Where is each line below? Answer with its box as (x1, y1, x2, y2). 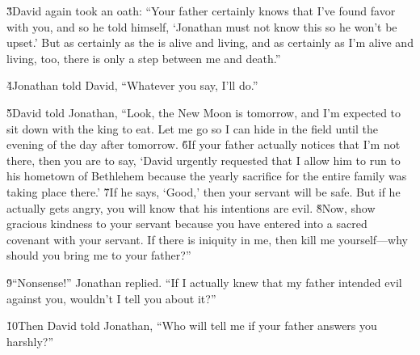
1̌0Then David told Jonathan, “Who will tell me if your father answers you (6, 317, 377, 334)
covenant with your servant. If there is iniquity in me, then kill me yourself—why (6, 230, 408, 247)
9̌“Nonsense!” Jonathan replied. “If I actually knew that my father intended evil (6, 273, 402, 290)
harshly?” (6, 332, 54, 349)
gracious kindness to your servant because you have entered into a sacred (6, 215, 367, 232)
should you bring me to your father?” (6, 247, 191, 264)
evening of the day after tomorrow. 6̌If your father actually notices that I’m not (6, 136, 401, 153)
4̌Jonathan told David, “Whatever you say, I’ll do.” (6, 77, 258, 94)
